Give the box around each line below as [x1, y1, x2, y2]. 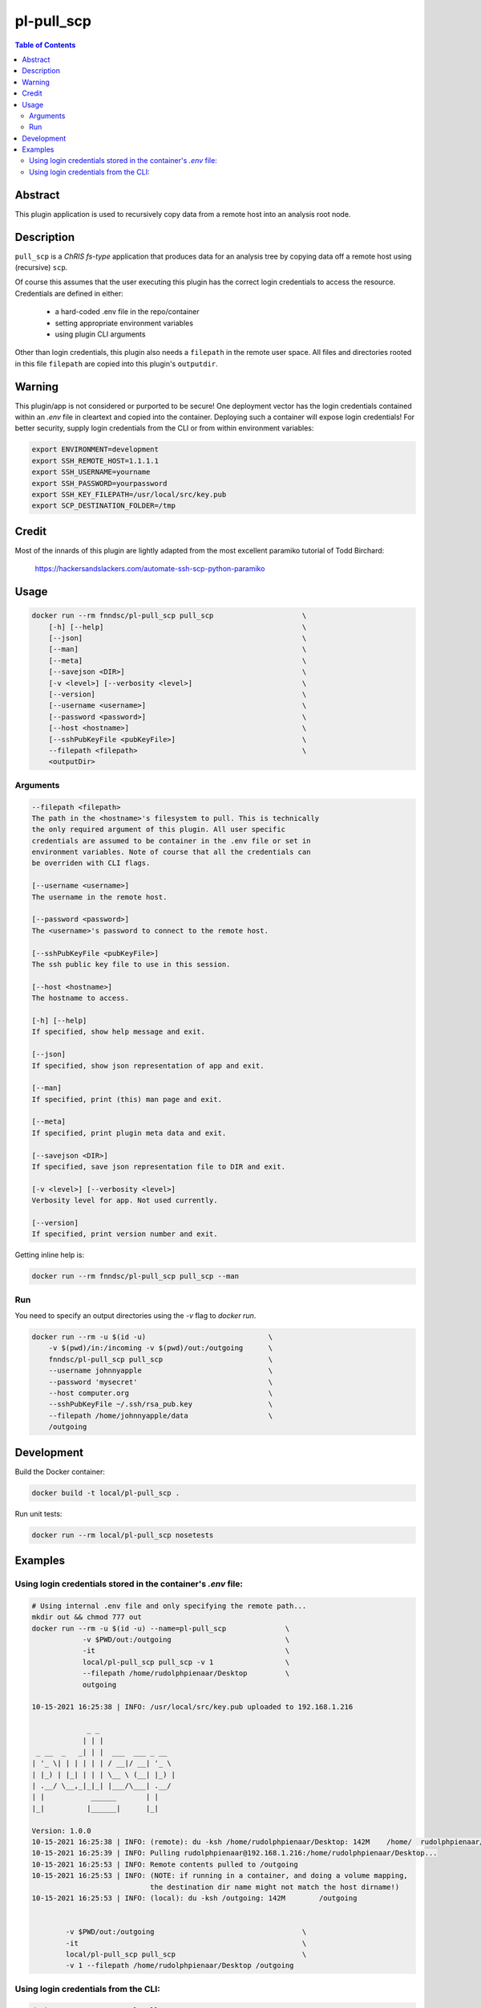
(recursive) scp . [14, 263, 68, 272]
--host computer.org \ [48, 1389, 273, 1398]
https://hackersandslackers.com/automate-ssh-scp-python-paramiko [34, 564, 265, 573]
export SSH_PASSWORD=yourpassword [31, 479, 168, 488]
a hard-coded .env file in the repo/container [55, 307, 200, 316]
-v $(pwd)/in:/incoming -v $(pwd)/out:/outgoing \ [48, 1344, 273, 1353]
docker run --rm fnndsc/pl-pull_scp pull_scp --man [31, 1271, 240, 1281]
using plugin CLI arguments [55, 329, 146, 339]
